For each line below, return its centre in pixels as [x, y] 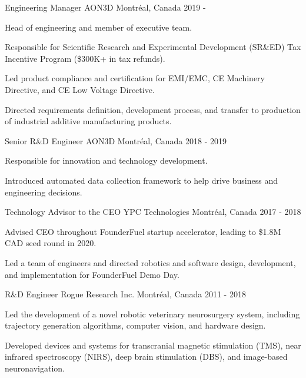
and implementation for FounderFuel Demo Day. [92, 274]
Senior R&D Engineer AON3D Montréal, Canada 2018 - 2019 [116, 140]
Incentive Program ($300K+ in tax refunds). [85, 58]
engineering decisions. [44, 192]
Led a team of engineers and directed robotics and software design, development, [150, 262]
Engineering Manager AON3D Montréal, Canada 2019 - [105, 7]
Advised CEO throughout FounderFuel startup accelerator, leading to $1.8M [143, 231]
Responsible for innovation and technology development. [106, 160]
